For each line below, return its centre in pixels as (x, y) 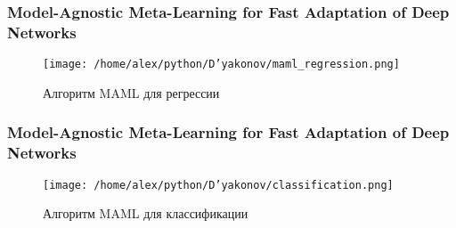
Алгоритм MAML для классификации (146, 213)
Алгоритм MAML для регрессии (131, 92)
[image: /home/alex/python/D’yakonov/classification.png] (218, 185)
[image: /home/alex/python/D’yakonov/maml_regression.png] (221, 65)
